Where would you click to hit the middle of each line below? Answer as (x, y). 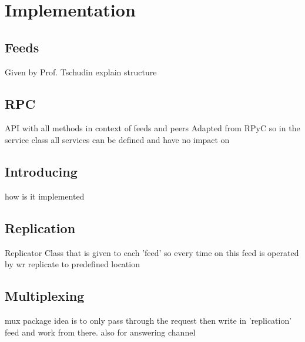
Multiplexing (45, 296)
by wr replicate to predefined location (72, 264)
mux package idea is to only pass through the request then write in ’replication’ (148, 320)
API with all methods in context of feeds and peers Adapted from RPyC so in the (152, 128)
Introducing (41, 171)
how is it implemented (45, 196)
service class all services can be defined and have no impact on (117, 139)
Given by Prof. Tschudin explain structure (81, 72)
